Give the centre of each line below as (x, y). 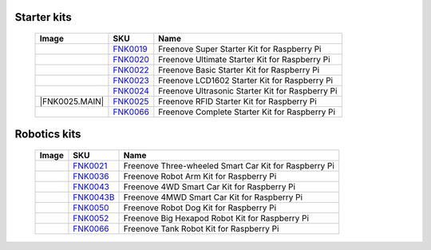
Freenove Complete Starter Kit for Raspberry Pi (247, 112)
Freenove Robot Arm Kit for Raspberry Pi (200, 177)
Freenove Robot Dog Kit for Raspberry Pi (200, 208)
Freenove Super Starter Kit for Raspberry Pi (240, 50)
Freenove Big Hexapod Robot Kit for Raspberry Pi (216, 218)
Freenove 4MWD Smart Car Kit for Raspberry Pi (213, 197)
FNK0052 (91, 218)
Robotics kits (48, 135)
